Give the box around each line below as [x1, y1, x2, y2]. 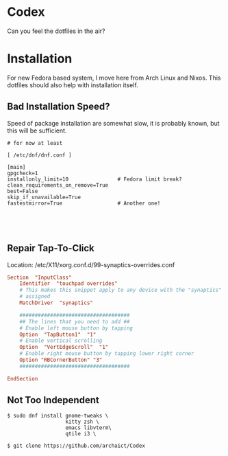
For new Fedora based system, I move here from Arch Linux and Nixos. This [7, 73, 221, 82]
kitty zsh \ [65, 418, 99, 426]
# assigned [19, 293, 51, 300]
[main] [7, 163, 26, 170]
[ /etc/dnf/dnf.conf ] [7, 152, 72, 159]
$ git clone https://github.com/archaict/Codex [7, 442, 146, 450]
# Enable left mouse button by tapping [19, 324, 134, 332]
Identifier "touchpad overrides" [19, 280, 118, 287]
